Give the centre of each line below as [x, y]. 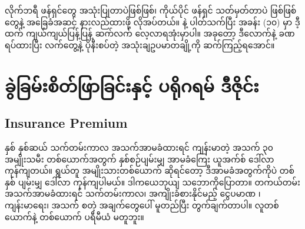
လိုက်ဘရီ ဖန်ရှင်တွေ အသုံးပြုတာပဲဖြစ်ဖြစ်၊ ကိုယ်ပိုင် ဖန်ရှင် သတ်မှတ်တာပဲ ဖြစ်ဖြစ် [151, 10]
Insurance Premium [66, 123]
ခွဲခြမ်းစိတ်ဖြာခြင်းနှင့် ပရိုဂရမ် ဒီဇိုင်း [132, 85]
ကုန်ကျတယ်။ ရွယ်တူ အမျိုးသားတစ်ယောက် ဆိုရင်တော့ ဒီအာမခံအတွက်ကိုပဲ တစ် [150, 170]
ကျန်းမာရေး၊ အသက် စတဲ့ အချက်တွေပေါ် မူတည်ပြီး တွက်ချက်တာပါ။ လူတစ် [142, 205]
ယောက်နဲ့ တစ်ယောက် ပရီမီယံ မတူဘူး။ [74, 216]
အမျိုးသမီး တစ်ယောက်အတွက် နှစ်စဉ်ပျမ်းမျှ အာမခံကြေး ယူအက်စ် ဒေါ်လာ [140, 159]
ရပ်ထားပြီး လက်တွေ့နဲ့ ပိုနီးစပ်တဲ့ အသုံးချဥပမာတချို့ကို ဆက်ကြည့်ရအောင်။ [140, 44]
